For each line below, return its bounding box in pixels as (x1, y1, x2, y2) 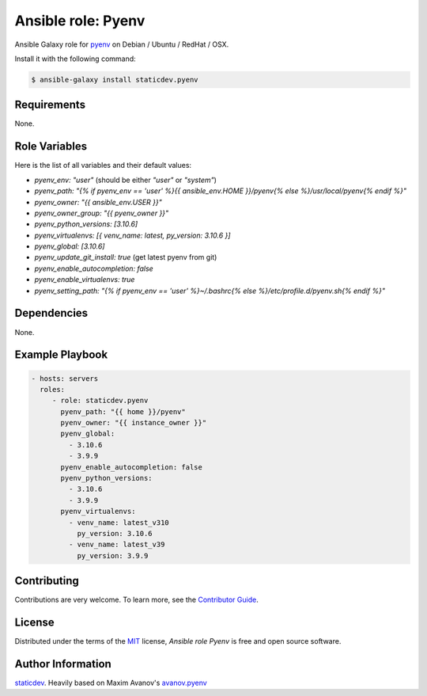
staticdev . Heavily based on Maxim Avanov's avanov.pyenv (14, 678, 207, 688)
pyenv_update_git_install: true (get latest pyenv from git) (34, 253, 217, 262)
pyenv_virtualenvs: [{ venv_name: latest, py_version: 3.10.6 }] (34, 230, 231, 240)
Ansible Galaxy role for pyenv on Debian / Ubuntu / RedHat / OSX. (14, 40, 229, 49)
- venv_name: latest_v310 (68, 518, 169, 527)
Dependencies (14, 306, 89, 320)
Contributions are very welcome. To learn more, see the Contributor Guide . (14, 595, 259, 605)
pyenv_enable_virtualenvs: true (34, 275, 135, 284)
